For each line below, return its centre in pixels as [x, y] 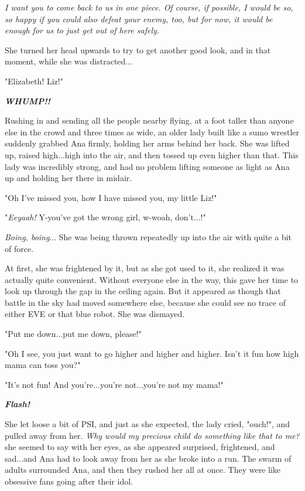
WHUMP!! [28, 100]
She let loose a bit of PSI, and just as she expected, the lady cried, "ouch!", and [148, 424]
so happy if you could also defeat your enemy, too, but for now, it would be [139, 18]
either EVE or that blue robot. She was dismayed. [95, 314]
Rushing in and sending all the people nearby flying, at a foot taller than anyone [149, 120]
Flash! [18, 404]
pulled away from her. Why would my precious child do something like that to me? [152, 435]
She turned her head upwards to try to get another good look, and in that [138, 50]
